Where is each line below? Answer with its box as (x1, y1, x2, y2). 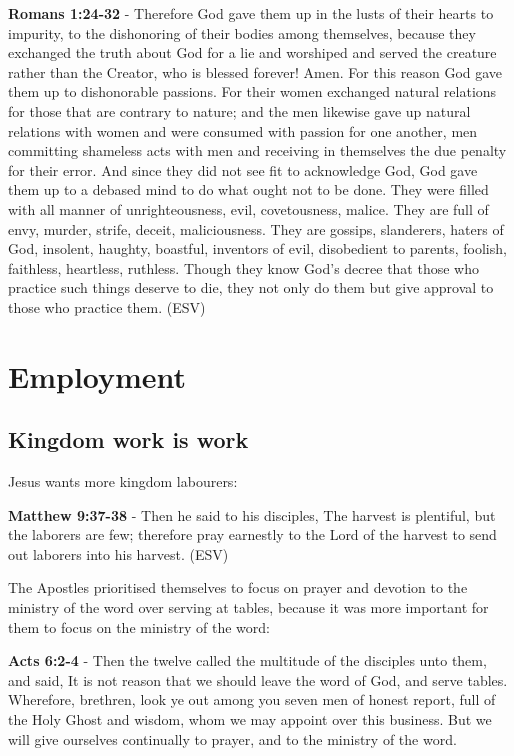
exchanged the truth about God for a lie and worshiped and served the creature (8, 42, 497, 63)
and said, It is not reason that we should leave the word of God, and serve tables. (8, 669, 508, 690)
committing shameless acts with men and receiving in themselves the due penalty (8, 140, 507, 161)
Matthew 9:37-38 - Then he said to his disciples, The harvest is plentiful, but (8, 504, 496, 525)
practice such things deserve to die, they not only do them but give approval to (8, 277, 494, 298)
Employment (8, 355, 187, 396)
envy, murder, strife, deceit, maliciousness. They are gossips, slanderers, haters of (8, 218, 504, 239)
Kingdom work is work (8, 424, 249, 455)
